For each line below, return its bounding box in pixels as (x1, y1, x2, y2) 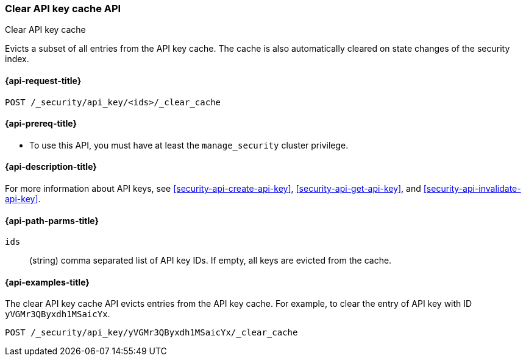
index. (5, 54, 29, 65)
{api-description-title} (5, 161, 97, 172)
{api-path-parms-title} (5, 215, 99, 226)
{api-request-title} (5, 75, 82, 86)
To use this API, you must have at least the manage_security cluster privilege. (29, 139, 349, 150)
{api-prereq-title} (5, 118, 77, 129)
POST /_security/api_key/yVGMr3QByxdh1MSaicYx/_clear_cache (5, 328, 298, 338)
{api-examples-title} (5, 276, 90, 287)
